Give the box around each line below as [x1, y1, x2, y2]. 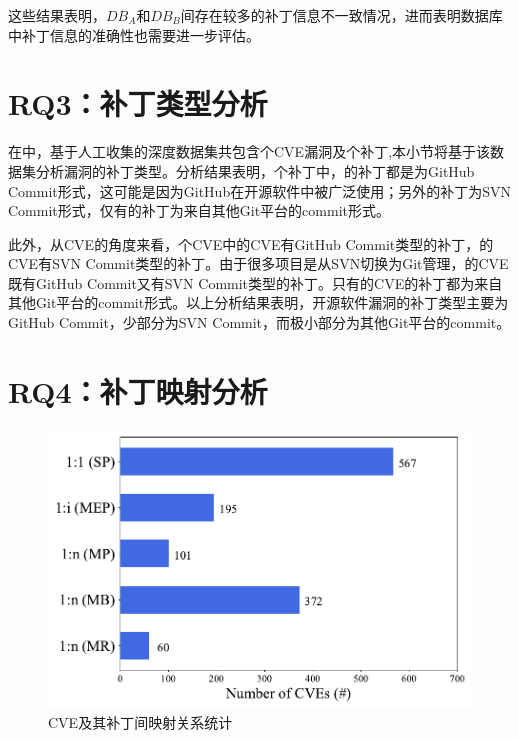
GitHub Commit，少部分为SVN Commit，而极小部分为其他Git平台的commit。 [8, 312, 511, 333]
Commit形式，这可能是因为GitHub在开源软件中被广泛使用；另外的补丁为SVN [8, 180, 511, 201]
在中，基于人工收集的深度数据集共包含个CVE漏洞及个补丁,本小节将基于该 [8, 141, 491, 162]
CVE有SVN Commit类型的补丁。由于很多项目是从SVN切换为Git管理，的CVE [8, 253, 509, 274]
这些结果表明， [8, 5, 106, 25]
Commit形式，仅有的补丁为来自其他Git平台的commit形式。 [8, 200, 390, 221]
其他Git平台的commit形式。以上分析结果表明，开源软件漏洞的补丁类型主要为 [8, 292, 509, 313]
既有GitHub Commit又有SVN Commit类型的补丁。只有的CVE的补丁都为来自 [8, 272, 503, 293]
